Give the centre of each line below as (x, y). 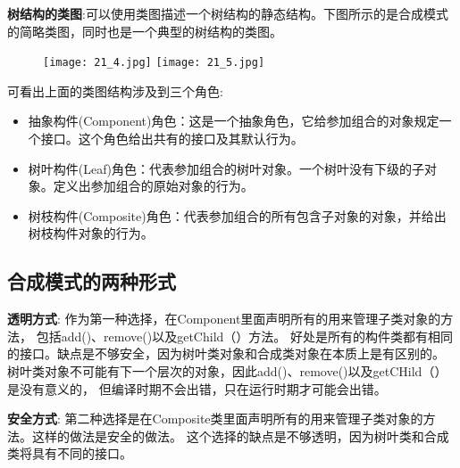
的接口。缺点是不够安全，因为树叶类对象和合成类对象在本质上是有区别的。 (226, 353)
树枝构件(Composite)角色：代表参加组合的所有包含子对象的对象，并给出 (237, 215)
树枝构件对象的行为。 (91, 233)
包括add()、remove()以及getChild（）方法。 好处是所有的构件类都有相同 (244, 336)
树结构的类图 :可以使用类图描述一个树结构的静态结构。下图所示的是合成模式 (228, 13)
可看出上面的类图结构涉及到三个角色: (115, 90)
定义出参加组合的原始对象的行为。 (153, 186)
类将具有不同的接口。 (70, 453)
